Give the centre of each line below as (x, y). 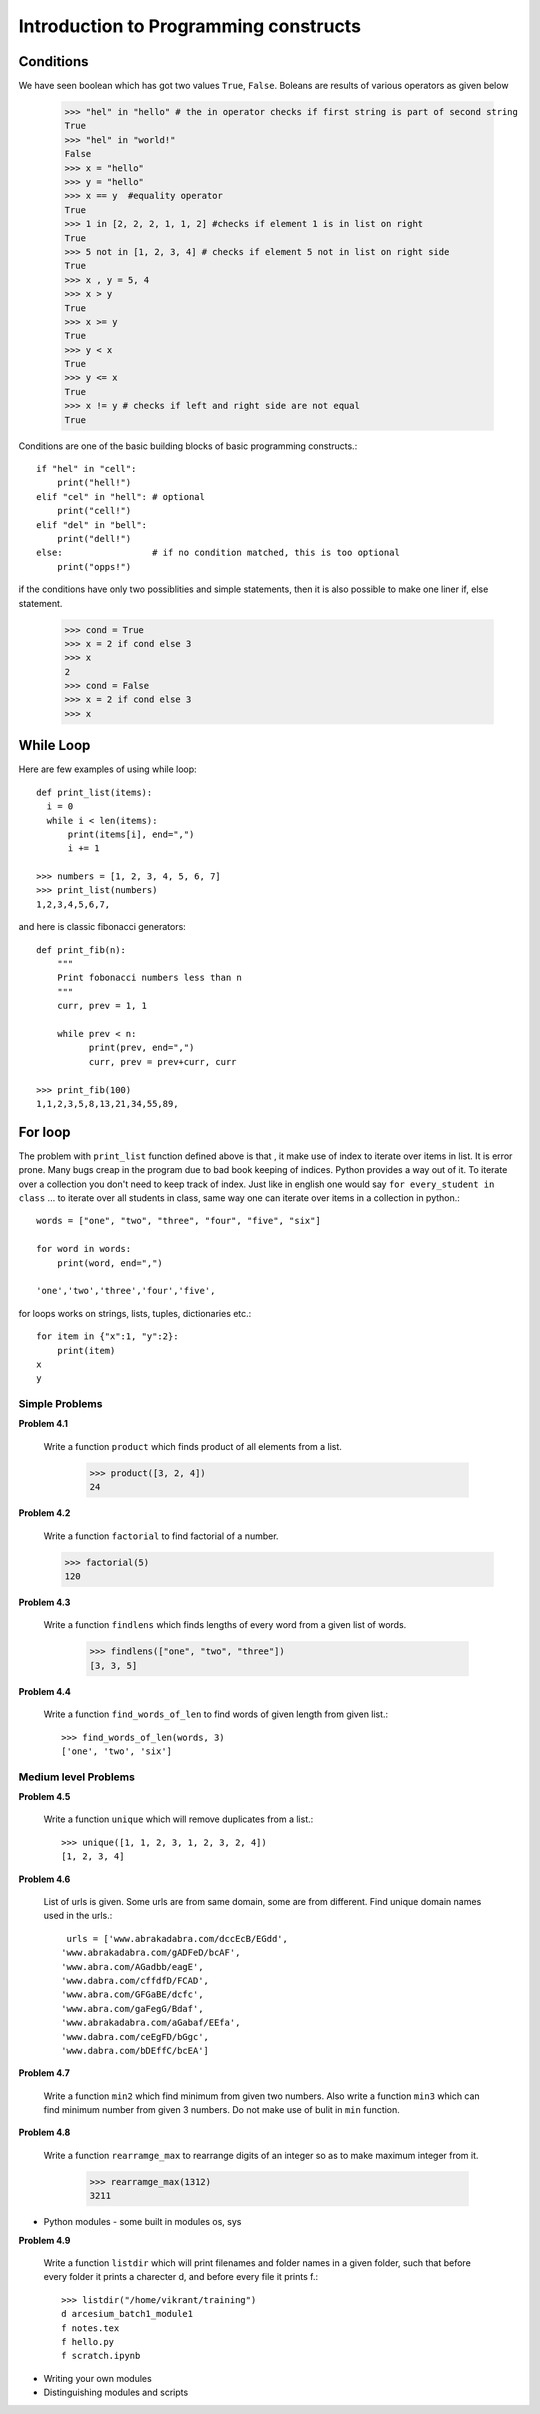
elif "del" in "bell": (92, 524)
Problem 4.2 (44, 1513)
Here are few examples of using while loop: (107, 769)
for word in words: (84, 1249)
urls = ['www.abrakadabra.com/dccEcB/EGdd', (177, 1938)
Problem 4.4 (45, 1691)
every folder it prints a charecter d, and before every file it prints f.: (181, 2277)
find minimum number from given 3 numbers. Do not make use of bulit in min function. (221, 2110)
